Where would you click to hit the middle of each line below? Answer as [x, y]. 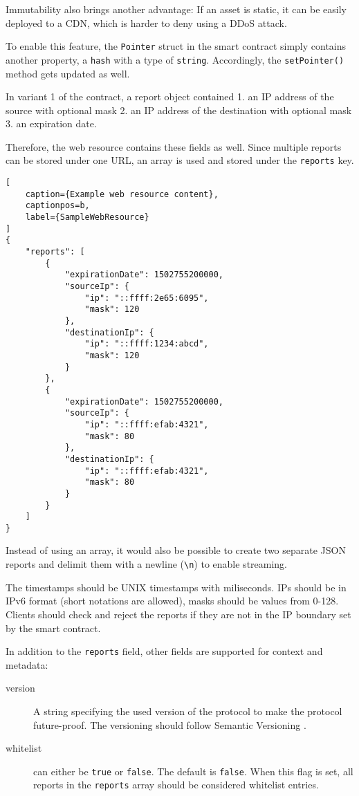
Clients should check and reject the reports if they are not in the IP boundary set [178, 614]
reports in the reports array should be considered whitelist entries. [176, 785]
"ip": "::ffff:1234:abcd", [147, 344]
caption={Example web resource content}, [122, 194]
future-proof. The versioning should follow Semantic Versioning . [170, 724]
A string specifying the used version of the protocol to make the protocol [188, 711]
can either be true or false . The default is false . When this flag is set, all [193, 771]
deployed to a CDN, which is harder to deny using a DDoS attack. [146, 22]
